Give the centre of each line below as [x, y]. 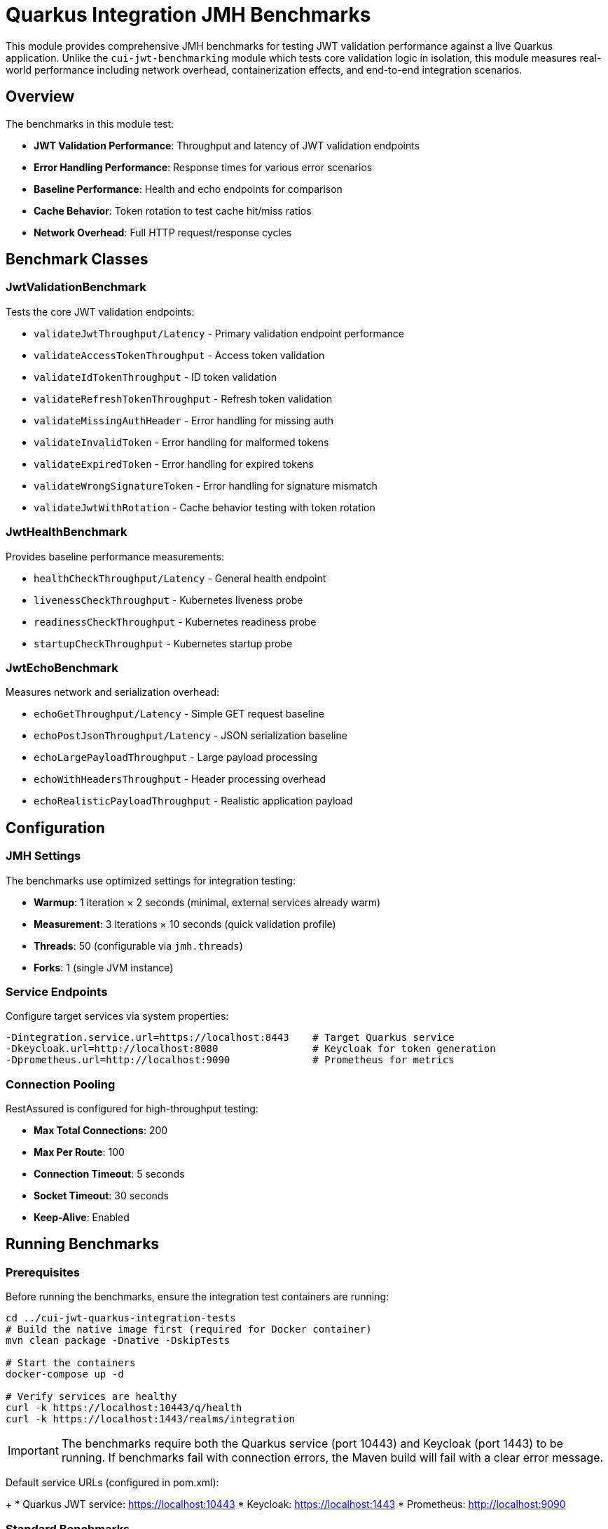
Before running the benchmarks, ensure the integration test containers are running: [198, 1297]
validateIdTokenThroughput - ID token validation [155, 377]
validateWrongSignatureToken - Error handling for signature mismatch [206, 485]
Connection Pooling [61, 1084]
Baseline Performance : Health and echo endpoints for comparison [188, 189]
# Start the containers [71, 1363]
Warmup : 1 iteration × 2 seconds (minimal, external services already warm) [207, 902]
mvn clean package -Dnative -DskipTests [118, 1341]
